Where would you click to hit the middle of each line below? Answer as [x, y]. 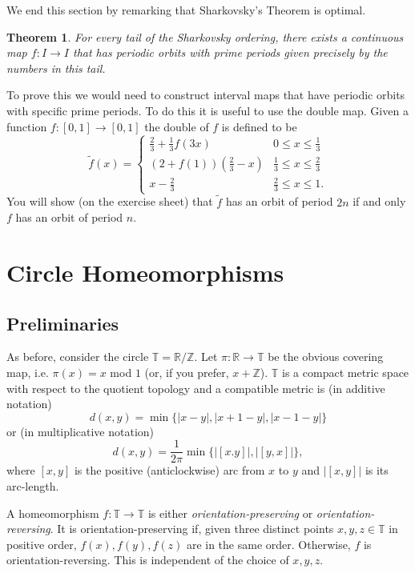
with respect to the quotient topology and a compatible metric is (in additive [196, 388]
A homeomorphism [53, 513]
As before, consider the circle [78, 357]
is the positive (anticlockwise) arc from [169, 470]
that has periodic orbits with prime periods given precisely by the [230, 52]
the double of [177, 126]
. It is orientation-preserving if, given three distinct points [192, 529]
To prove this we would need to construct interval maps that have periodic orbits [206, 95]
